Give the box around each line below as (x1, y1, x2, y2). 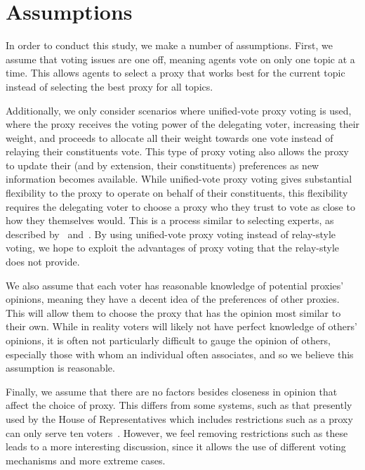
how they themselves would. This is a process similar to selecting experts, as (6, 213, 334, 228)
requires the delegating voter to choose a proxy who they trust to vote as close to (6, 199, 355, 214)
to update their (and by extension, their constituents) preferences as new (6, 157, 319, 172)
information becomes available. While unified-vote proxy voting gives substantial (6, 171, 352, 186)
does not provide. (6, 254, 80, 269)
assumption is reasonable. (6, 360, 115, 375)
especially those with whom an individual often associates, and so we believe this (6, 346, 354, 361)
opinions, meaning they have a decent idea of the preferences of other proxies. (6, 292, 340, 306)
